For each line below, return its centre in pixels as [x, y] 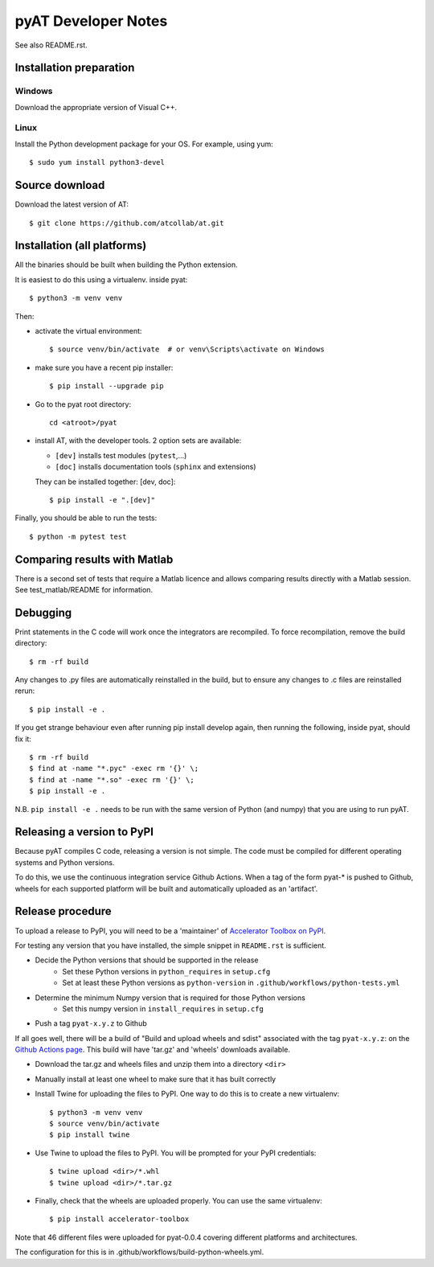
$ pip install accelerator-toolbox [119, 1219]
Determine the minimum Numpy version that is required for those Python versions [170, 998]
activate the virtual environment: [88, 331]
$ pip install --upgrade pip [106, 386]
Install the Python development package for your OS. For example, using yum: [144, 144]
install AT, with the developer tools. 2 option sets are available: [138, 441]
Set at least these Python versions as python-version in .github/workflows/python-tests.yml [231, 983]
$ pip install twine [90, 1135]
